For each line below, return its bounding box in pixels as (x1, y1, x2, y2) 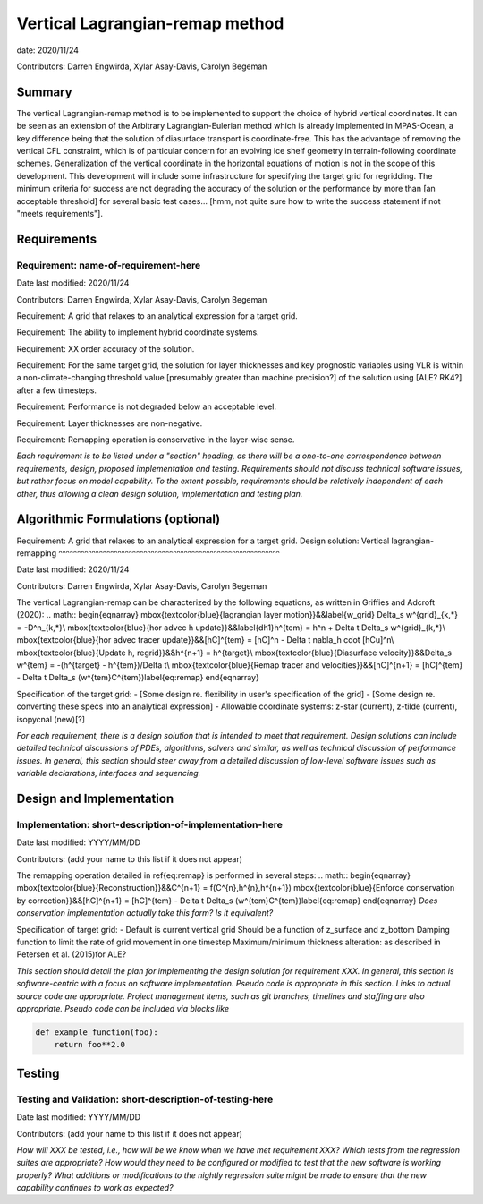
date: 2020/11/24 (16, 45, 80, 56)
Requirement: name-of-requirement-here (16, 259, 201, 271)
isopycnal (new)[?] (16, 713, 85, 724)
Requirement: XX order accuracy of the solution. (16, 343, 195, 354)
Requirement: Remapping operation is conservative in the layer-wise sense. (16, 434, 295, 445)
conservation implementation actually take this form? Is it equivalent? (16, 908, 274, 918)
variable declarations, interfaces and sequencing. (16, 768, 201, 779)
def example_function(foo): (35, 1027, 158, 1037)
